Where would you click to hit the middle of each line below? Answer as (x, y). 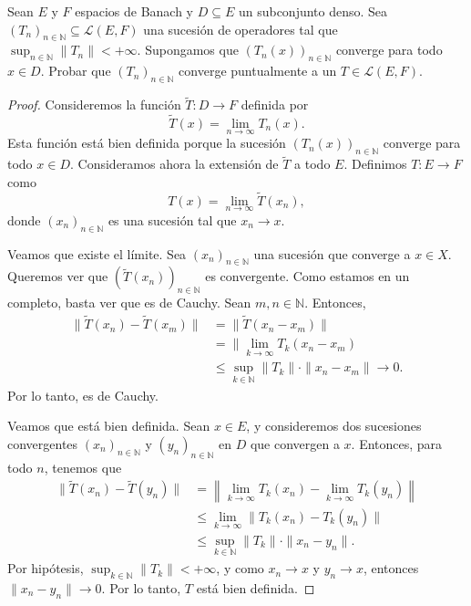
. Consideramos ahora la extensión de (174, 164)
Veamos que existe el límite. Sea (97, 253)
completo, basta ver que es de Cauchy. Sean (129, 303)
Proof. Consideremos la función (94, 104)
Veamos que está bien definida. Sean (109, 426)
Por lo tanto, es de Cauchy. (83, 395)
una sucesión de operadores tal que (241, 29)
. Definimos (375, 164)
